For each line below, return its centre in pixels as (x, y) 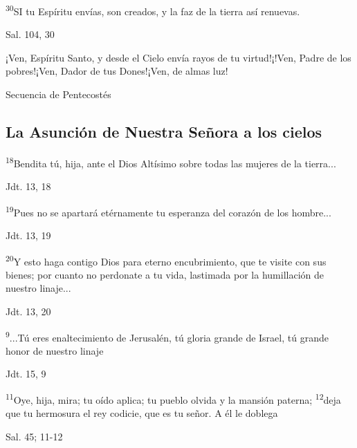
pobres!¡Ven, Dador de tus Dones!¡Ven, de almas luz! (117, 71)
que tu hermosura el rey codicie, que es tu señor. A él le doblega (142, 413)
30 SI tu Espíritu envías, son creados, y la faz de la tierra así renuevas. (153, 10)
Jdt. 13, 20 (28, 311)
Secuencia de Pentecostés (58, 94)
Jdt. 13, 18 (28, 186)
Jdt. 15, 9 (26, 374)
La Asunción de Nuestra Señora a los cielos (164, 132)
